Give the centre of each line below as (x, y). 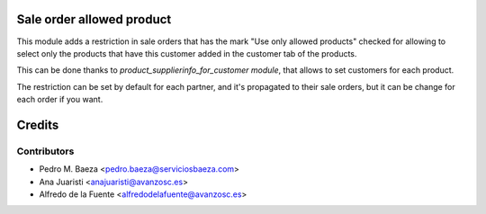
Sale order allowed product (94, 19)
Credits (38, 125)
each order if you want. (60, 100)
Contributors (45, 151)
